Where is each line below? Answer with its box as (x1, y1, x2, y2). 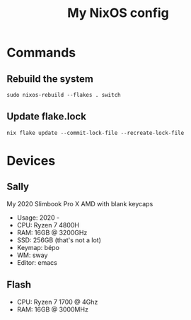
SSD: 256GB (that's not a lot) (16, 235, 102, 244)
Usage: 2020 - (16, 213, 60, 222)
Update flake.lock (6, 111, 86, 123)
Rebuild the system (6, 73, 93, 85)
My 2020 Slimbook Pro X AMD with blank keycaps (6, 199, 154, 208)
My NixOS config (67, 5, 169, 21)
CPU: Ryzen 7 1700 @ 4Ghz (16, 297, 98, 306)
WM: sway (16, 251, 48, 259)
